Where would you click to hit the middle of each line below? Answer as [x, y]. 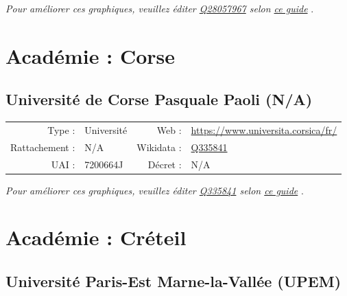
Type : [61, 129]
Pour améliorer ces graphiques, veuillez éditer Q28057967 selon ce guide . [160, 8]
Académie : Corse [91, 55]
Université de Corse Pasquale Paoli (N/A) [159, 99]
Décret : [165, 164]
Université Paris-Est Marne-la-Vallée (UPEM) [173, 281]
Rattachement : [43, 147]
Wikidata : [159, 147]
